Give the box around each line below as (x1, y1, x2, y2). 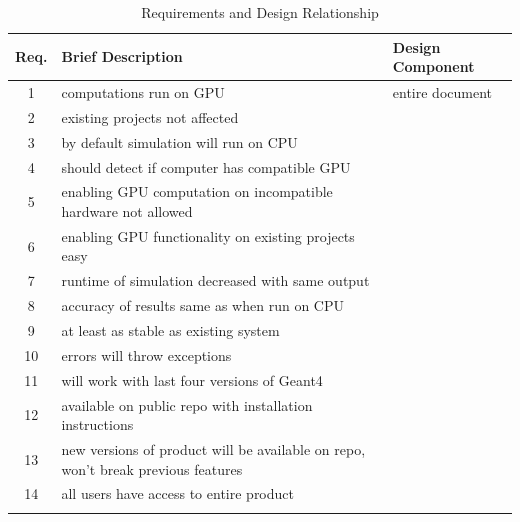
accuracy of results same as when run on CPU (61, 295, 344, 316)
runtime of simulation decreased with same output (61, 270, 370, 291)
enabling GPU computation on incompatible (61, 181, 333, 202)
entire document (392, 82, 493, 103)
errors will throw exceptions (61, 344, 232, 365)
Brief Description (61, 46, 183, 67)
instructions (61, 414, 134, 435)
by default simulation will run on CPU (61, 131, 298, 152)
